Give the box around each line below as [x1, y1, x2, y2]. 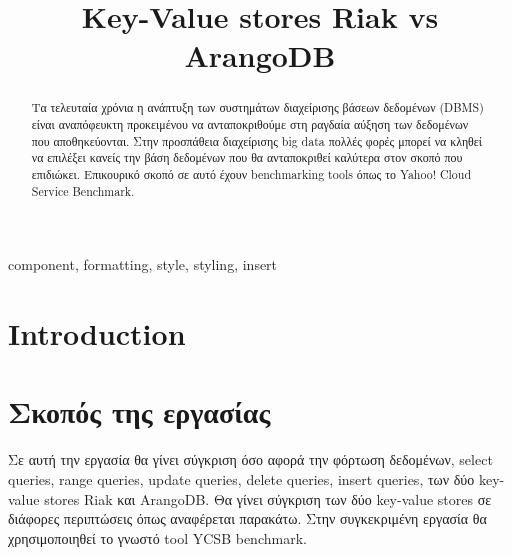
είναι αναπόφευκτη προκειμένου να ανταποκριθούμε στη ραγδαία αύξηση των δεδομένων [31, 116, 469, 133]
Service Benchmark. [31, 182, 135, 199]
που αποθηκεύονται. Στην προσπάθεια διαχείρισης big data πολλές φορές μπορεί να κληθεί [31, 132, 482, 149]
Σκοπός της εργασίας [8, 391, 271, 432]
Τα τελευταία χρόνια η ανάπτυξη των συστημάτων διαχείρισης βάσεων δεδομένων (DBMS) [31, 99, 484, 116]
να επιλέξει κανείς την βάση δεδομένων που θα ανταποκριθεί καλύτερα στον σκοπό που [31, 149, 463, 166]
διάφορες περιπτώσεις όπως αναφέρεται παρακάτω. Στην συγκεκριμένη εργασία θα [8, 508, 487, 529]
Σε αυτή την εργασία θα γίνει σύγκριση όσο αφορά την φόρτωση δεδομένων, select [8, 449, 493, 470]
